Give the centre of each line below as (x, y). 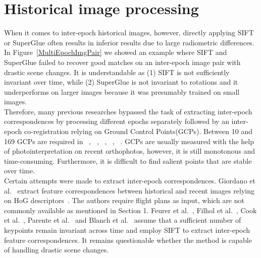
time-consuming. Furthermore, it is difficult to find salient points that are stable (128, 160)
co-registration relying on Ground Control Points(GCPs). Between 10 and (138, 131)
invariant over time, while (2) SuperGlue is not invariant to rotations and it (121, 82)
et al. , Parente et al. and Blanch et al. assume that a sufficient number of (123, 220)
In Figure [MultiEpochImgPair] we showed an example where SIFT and (116, 52)
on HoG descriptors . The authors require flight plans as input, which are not (124, 200)
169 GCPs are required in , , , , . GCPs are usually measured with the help (129, 141)
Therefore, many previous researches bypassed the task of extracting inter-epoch (128, 111)
